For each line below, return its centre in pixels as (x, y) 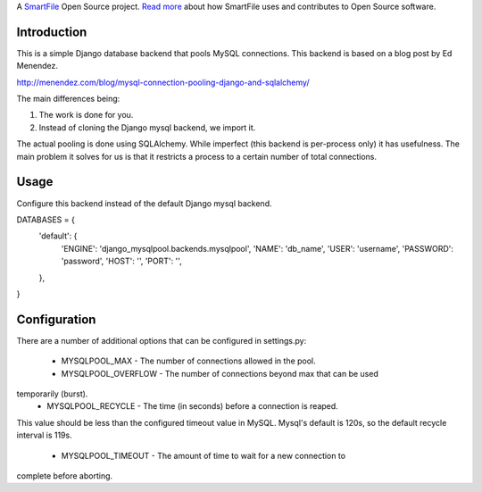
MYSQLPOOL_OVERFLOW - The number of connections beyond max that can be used (220, 373)
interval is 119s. (44, 435)
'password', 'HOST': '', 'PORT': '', (121, 261)
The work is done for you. (86, 115)
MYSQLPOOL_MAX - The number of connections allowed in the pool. (188, 361)
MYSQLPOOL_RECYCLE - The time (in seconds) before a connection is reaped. (192, 406)
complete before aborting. (65, 475)
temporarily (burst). (52, 394)
